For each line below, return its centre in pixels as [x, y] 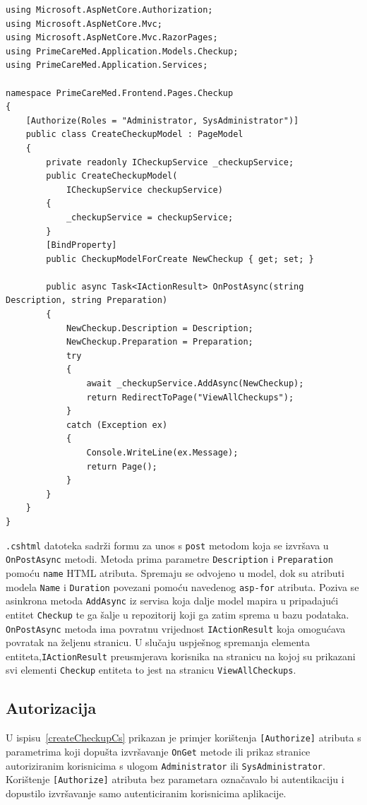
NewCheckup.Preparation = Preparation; [160, 342]
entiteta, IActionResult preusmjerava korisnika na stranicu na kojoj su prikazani [181, 656]
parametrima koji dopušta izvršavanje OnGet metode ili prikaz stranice [158, 751]
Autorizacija [51, 708]
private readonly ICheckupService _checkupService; [170, 162]
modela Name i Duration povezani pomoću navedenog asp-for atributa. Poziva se [182, 586]
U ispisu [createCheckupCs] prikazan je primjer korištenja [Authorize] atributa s [183, 738]
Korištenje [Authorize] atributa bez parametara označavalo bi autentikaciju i [175, 779]
